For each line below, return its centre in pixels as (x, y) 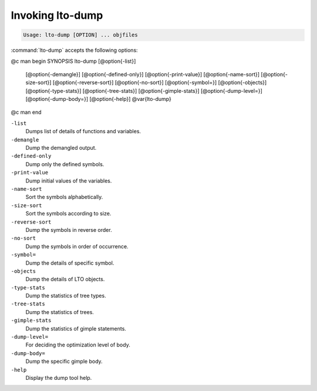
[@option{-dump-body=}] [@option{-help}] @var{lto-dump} (98, 99)
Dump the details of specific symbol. (70, 263)
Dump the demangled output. (61, 148)
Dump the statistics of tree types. (66, 296)
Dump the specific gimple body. (64, 362)
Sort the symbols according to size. (68, 214)
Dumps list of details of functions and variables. (83, 132)
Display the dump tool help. (59, 377)
